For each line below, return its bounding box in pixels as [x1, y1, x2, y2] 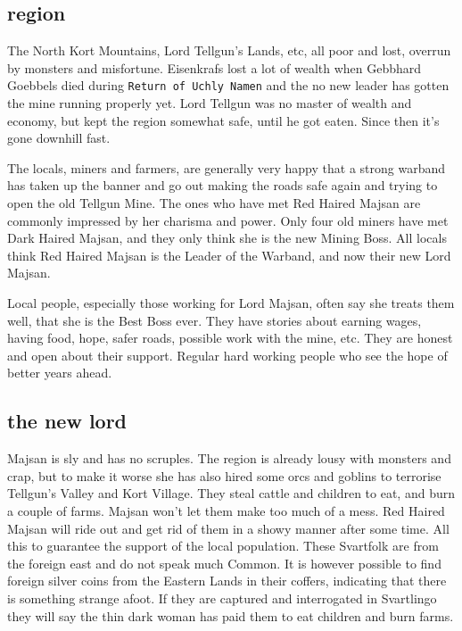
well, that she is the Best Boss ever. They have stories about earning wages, [7, 311, 422, 329]
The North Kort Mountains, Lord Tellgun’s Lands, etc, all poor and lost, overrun [7, 41, 451, 60]
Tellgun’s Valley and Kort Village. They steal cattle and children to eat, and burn [7, 484, 455, 502]
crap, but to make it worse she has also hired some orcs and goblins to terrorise [7, 466, 441, 485]
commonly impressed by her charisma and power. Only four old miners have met [7, 211, 449, 229]
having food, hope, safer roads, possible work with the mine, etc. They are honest [7, 328, 453, 347]
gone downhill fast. [7, 129, 111, 147]
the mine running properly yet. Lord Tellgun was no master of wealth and [7, 94, 412, 112]
